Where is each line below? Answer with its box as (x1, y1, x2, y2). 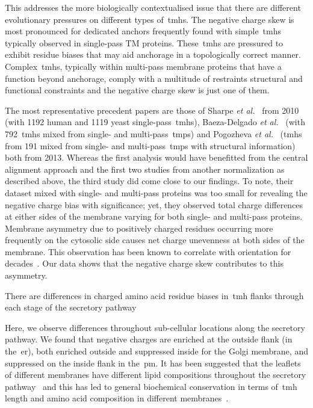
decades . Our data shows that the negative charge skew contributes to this (5, 257, 284, 270)
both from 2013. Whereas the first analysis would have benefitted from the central (5, 151, 308, 164)
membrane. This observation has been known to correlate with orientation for (5, 245, 291, 258)
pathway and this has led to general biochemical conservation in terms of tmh (5, 380, 297, 392)
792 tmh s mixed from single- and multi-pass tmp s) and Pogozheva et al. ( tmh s (5, 127, 302, 140)
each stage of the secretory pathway (5, 301, 137, 314)
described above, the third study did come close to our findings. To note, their (5, 175, 294, 187)
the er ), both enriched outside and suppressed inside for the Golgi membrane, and (5, 345, 308, 357)
